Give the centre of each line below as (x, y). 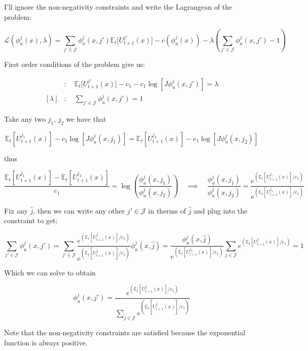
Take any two (25, 118)
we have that (86, 118)
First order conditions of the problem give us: (75, 64)
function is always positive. (46, 342)
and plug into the (221, 210)
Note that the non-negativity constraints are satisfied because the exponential (125, 332)
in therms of (167, 210)
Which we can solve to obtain (50, 272)
